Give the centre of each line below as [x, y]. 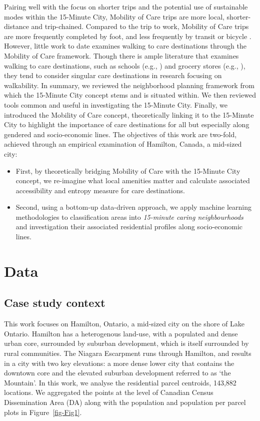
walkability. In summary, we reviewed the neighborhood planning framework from [129, 85]
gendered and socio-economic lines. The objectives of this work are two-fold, [120, 134]
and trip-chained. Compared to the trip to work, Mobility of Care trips [140, 26]
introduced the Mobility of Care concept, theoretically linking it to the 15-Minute [129, 114]
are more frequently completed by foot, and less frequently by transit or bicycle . [128, 36]
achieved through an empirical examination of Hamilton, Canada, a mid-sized [123, 144]
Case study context [55, 303]
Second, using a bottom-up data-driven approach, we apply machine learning [133, 207]
